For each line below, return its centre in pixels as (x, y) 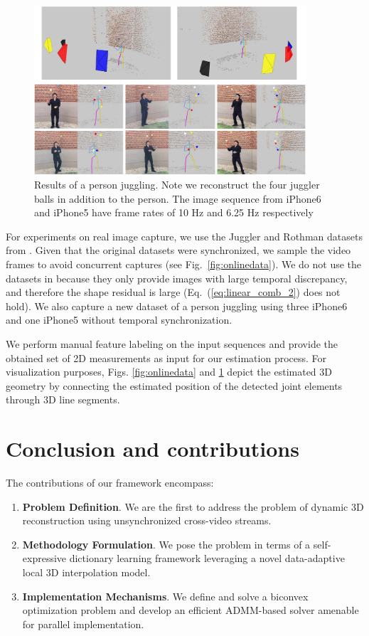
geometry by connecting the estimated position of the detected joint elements (174, 385)
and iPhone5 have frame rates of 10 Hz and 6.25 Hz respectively (174, 212)
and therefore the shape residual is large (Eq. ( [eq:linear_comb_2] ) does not (173, 292)
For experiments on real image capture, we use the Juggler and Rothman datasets (184, 236)
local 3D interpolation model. (86, 572)
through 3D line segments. (63, 399)
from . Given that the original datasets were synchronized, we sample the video (178, 250)
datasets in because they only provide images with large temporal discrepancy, (177, 278)
